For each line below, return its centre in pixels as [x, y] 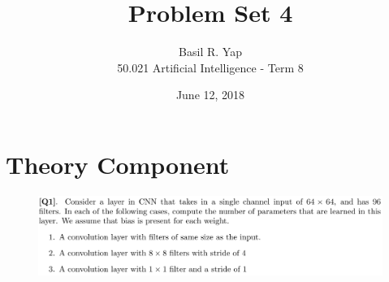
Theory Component [118, 164]
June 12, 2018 [210, 95]
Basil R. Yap [210, 52]
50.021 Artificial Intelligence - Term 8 [210, 67]
